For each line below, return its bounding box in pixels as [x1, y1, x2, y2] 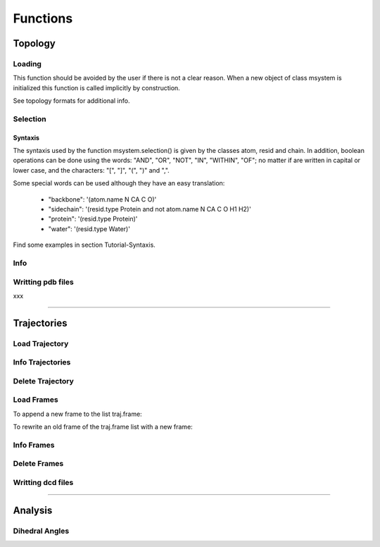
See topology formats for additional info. [13, 97, 130, 105]
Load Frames [13, 395, 59, 405]
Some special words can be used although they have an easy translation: [13, 179, 225, 188]
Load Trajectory [13, 338, 69, 348]
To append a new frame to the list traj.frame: [13, 410, 142, 418]
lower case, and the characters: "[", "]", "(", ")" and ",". [13, 166, 170, 174]
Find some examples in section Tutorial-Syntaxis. [13, 240, 156, 250]
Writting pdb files [13, 277, 74, 287]
